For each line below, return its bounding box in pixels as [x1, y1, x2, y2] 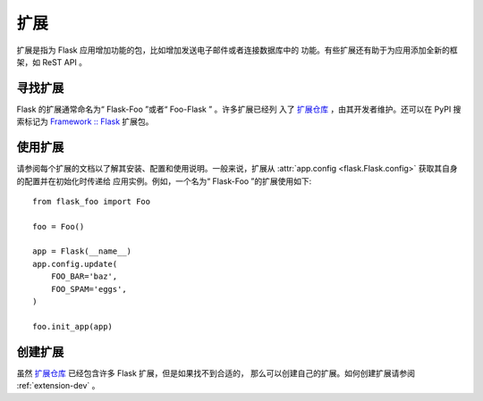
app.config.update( [32, 259, 118, 269]
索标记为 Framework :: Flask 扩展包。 [16, 116, 154, 127]
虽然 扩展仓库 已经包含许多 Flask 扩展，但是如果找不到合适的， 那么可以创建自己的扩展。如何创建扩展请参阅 [16, 367, 416, 379]
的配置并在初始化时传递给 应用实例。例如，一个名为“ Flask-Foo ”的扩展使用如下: [16, 175, 312, 187]
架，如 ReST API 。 [16, 56, 88, 67]
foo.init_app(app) [32, 322, 114, 331]
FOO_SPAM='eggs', [50, 284, 127, 294]
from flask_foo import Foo [32, 196, 151, 206]
